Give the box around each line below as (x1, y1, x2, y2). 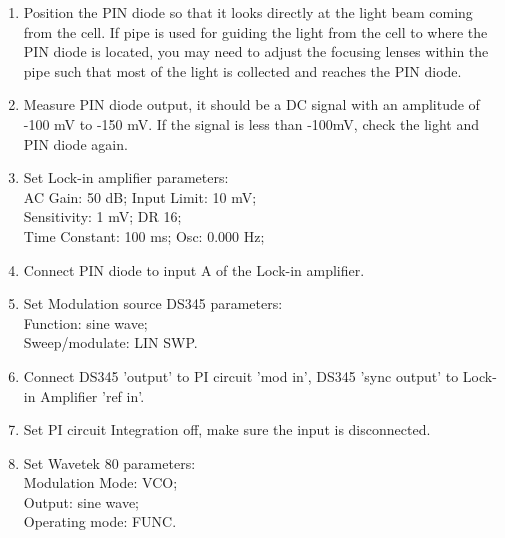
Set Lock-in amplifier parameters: (23, 167, 229, 188)
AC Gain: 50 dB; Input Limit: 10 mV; (23, 186, 257, 207)
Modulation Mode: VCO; (23, 472, 178, 493)
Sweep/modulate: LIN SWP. (23, 332, 198, 353)
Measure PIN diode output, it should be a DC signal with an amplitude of (23, 94, 480, 115)
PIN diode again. (23, 133, 128, 154)
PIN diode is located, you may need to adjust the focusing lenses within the (23, 41, 489, 62)
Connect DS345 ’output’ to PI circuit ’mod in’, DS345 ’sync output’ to (23, 365, 459, 386)
